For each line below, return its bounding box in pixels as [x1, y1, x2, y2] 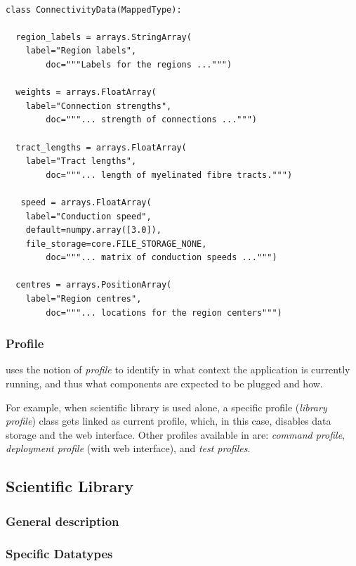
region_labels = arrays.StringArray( [15, 32, 192, 42]
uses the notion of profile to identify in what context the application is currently [6, 362, 350, 377]
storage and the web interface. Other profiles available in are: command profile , [6, 427, 345, 442]
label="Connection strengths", [25, 101, 172, 111]
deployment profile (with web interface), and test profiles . [6, 441, 251, 456]
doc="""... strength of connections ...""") [46, 115, 257, 125]
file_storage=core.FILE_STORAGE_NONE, [25, 238, 207, 249]
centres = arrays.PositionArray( [15, 280, 172, 290]
